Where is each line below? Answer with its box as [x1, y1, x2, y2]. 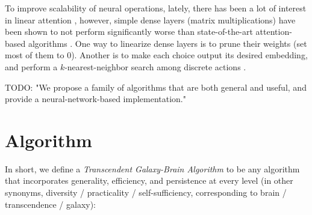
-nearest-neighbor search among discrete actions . [64, 60, 246, 73]
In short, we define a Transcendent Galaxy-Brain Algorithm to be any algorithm [5, 162, 300, 175]
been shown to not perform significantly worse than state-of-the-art [5, 25, 253, 38]
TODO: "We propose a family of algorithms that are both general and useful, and [5, 80, 307, 93]
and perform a [5, 60, 58, 73]
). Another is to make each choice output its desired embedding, [71, 49, 308, 61]
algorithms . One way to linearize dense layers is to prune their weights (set [28, 37, 307, 49]
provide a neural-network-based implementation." [5, 92, 186, 105]
